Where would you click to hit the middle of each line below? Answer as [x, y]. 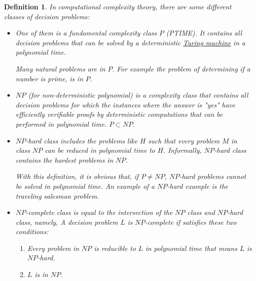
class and [201, 212]
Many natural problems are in [60, 68]
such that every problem [184, 140]
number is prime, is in [49, 78]
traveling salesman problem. [57, 195]
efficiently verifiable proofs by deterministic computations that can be [119, 114]
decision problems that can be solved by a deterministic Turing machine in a [130, 42]
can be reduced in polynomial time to [100, 150]
